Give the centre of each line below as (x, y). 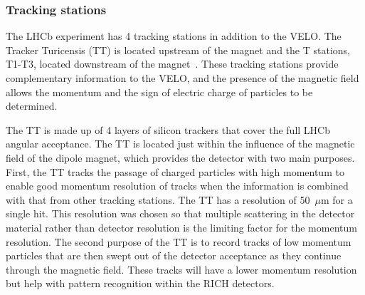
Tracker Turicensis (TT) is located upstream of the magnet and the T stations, (178, 50)
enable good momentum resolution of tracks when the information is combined (177, 186)
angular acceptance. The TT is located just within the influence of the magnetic (180, 144)
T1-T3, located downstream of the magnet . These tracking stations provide (172, 64)
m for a (337, 199)
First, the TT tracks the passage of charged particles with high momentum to (175, 171)
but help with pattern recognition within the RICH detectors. (140, 283)
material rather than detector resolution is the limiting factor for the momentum (181, 227)
